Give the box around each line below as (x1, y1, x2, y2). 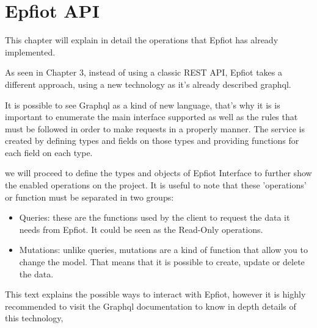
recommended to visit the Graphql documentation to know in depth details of (5, 299, 296, 312)
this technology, (5, 312, 64, 324)
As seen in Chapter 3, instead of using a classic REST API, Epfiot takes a (5, 66, 282, 79)
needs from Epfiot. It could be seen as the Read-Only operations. (19, 223, 263, 235)
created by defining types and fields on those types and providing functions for (5, 134, 299, 147)
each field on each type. (5, 146, 93, 159)
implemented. (5, 45, 56, 58)
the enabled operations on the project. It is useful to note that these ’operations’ (5, 179, 307, 191)
